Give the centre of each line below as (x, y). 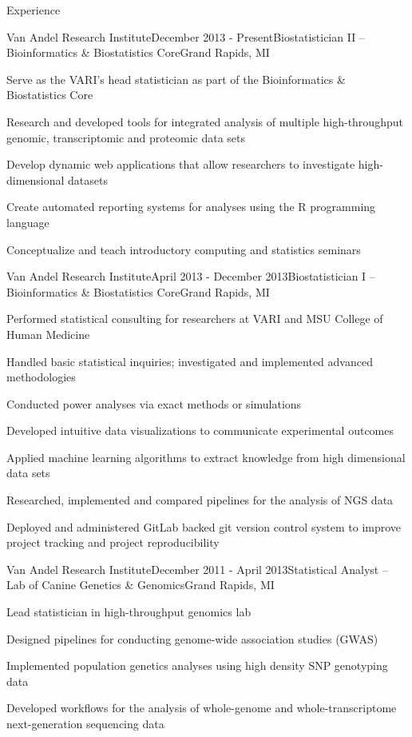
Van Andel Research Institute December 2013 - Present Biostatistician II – (186, 36)
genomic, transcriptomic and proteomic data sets (126, 137)
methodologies (41, 377)
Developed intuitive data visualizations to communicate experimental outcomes (200, 430)
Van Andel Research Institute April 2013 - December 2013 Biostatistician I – (191, 276)
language (28, 222)
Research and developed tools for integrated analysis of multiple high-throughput (205, 121)
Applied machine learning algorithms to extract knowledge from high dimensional (206, 457)
